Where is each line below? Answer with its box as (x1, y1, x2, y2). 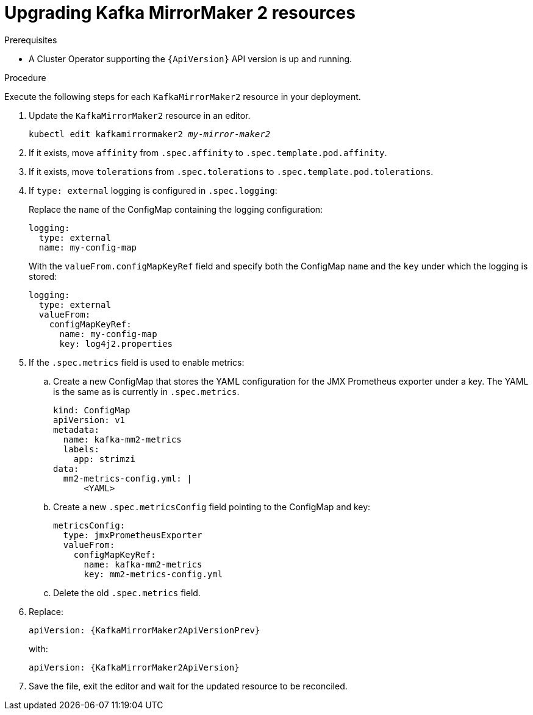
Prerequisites (4, 34, 57, 45)
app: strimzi (73, 454, 135, 464)
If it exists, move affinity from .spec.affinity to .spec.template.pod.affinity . (29, 147, 387, 158)
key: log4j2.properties (59, 338, 173, 349)
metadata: (53, 424, 99, 435)
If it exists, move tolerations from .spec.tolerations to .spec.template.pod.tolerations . (29, 166, 434, 177)
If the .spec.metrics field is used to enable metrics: (29, 357, 245, 368)
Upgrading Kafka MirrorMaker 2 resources (4, 2, 356, 23)
